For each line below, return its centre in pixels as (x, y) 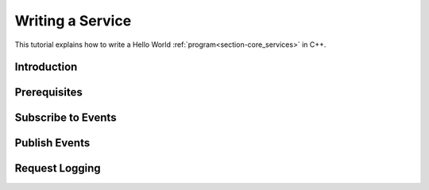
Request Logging (58, 168)
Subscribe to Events (66, 118)
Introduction (46, 67)
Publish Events (52, 143)
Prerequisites (48, 93)
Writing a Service (73, 21)
